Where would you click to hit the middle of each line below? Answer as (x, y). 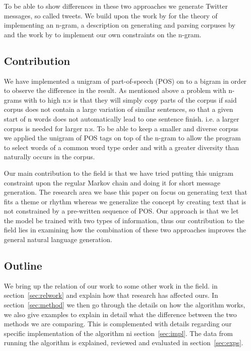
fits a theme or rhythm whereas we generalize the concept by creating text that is (125, 201)
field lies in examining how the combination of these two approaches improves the (125, 230)
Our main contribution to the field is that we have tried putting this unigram (119, 173)
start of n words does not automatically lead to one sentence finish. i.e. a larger (122, 118)
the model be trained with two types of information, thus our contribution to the (124, 220)
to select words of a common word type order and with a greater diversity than (122, 147)
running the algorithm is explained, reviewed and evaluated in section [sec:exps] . (124, 343)
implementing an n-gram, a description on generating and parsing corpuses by (120, 25)
